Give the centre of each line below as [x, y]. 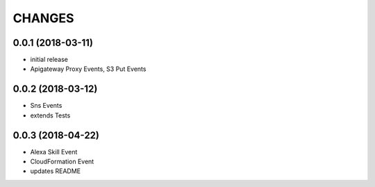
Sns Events [46, 106]
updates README [56, 171]
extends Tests [50, 115]
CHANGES [43, 18]
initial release [49, 60]
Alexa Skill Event [54, 152]
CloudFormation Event [62, 162]
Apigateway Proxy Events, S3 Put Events [88, 69]
